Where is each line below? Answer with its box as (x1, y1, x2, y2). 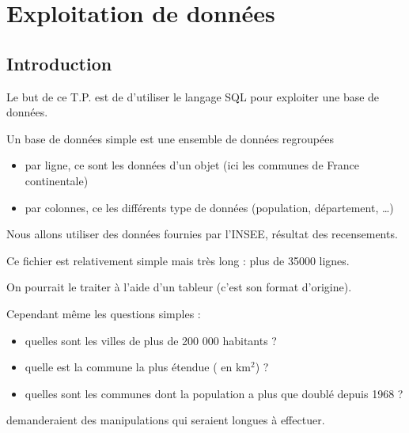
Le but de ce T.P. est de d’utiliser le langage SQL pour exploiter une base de (6, 88, 380, 104)
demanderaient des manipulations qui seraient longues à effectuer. (6, 412, 325, 428)
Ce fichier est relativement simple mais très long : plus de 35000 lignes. (6, 252, 350, 268)
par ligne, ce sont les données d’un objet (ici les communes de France (25, 157, 359, 173)
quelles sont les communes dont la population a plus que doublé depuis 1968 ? (25, 385, 403, 401)
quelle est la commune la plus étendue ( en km (25, 359, 251, 375)
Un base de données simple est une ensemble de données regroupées (6, 130, 334, 146)
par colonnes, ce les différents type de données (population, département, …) (25, 199, 394, 215)
